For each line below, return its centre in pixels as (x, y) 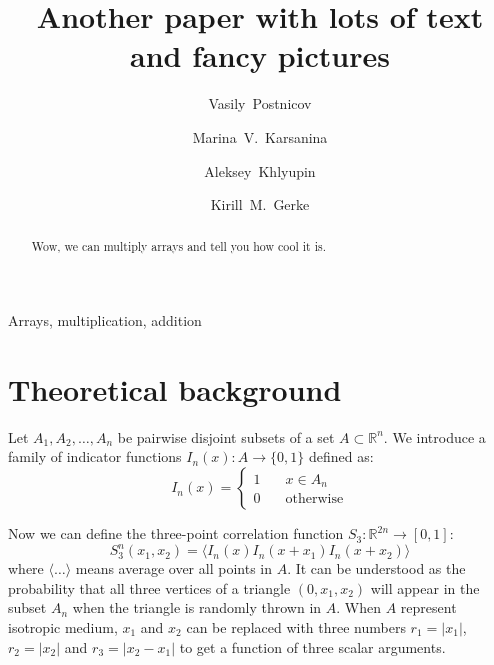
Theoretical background (175, 388)
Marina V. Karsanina (260, 136)
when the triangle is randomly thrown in (197, 607)
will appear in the (425, 587)
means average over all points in (173, 568)
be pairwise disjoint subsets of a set (226, 436)
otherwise (314, 499)
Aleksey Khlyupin (260, 170)
